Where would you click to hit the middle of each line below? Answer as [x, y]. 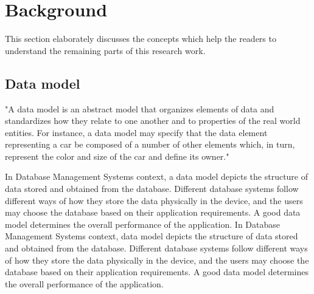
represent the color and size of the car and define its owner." [117, 156]
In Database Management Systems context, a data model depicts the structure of [157, 176]
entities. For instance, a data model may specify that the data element [136, 132]
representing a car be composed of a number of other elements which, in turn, [150, 144]
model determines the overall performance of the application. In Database [143, 224]
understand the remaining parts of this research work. [105, 50]
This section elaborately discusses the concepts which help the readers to [141, 39]
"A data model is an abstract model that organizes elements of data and [140, 108]
